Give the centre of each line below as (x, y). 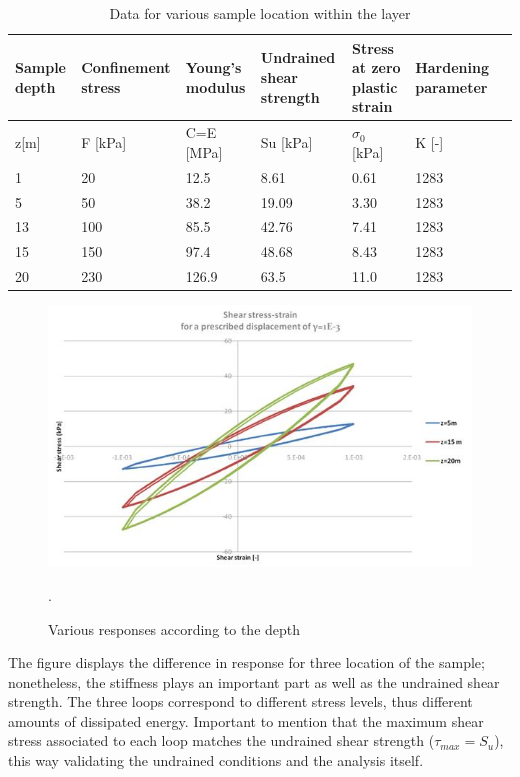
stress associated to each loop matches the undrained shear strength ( (221, 740)
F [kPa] (104, 142)
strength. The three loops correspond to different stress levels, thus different (240, 701)
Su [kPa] (286, 142)
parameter (451, 86)
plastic (375, 86)
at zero (376, 67)
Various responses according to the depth (174, 628)
